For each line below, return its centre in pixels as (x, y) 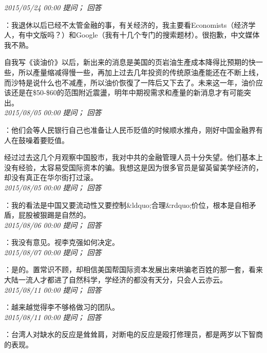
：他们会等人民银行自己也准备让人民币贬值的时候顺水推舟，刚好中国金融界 (130, 129)
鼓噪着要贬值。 (43, 140)
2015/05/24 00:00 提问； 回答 (53, 7)
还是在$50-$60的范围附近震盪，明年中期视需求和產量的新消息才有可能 (127, 92)
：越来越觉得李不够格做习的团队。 (62, 307)
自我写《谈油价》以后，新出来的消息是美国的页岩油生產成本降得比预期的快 (130, 62)
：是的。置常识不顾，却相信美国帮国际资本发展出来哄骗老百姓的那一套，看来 (133, 269)
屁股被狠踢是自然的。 (54, 215)
